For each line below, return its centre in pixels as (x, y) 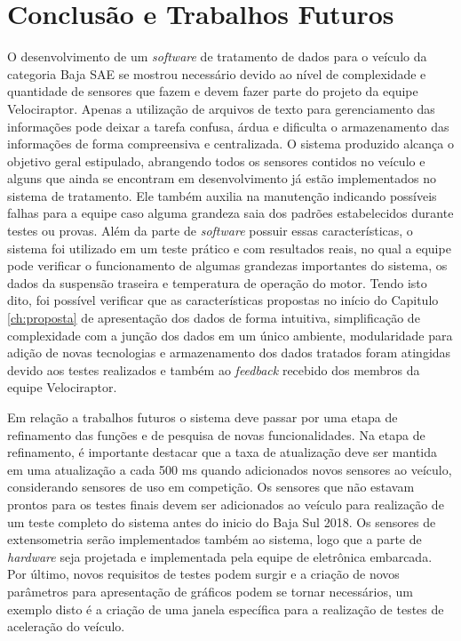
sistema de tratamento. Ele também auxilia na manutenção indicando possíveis (222, 195)
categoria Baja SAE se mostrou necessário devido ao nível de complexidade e (217, 73)
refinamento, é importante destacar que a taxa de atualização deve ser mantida (223, 452)
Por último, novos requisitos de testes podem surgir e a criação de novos (203, 574)
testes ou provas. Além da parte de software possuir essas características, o (210, 231)
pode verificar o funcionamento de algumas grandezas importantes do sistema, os (227, 265)
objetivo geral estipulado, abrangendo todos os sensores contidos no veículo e (216, 160)
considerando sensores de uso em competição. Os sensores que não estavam (211, 487)
